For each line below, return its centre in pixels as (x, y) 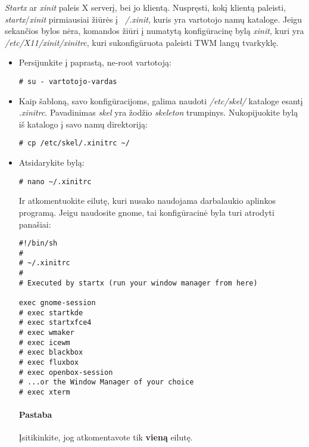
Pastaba (35, 415)
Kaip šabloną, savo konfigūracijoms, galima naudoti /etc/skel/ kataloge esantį (161, 100)
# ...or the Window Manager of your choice (106, 382)
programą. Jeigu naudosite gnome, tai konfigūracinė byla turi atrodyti (146, 212)
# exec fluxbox (49, 362)
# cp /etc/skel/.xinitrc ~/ (74, 143)
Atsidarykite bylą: (51, 162)
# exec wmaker (46, 333)
